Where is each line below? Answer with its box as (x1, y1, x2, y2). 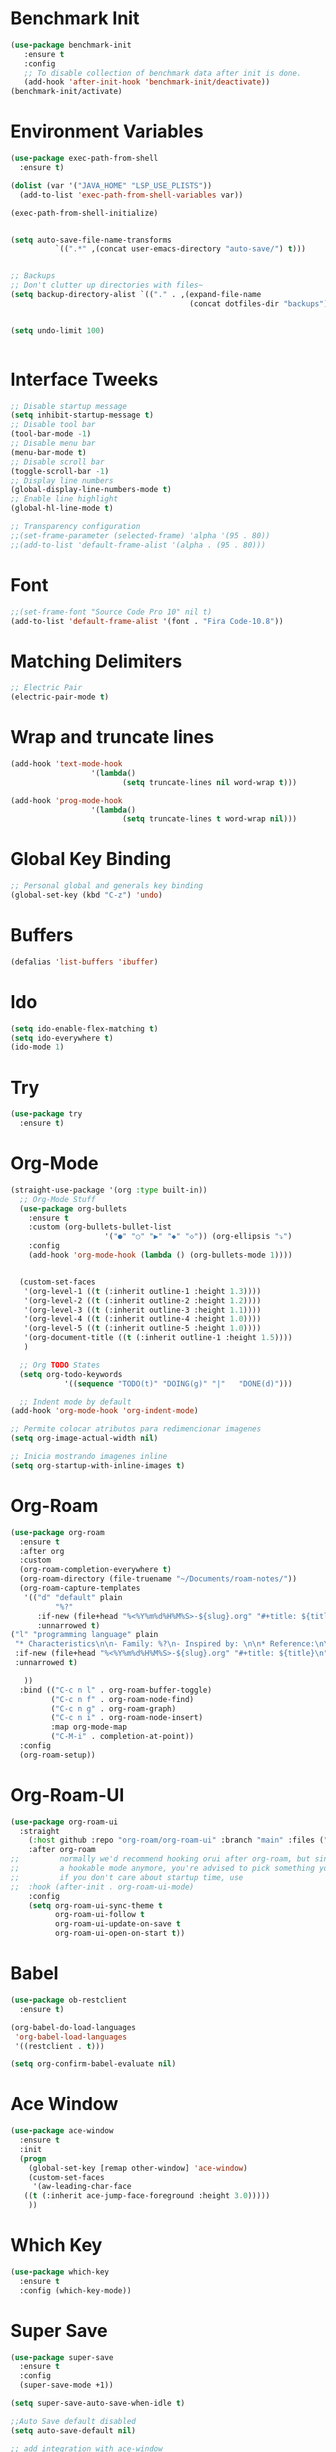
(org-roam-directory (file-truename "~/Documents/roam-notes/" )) (19, 1574, 298, 1584)
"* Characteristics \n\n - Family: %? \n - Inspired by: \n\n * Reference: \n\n (14, 1639, 333, 1649)
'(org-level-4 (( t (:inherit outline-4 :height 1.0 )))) (23, 1314, 262, 1324)
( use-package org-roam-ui (10, 1817, 118, 1827)
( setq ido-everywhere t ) (10, 1033, 114, 1043)
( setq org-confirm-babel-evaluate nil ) (10, 2059, 177, 2069)
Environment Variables (10, 120, 204, 143)
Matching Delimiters (10, 650, 183, 672)
